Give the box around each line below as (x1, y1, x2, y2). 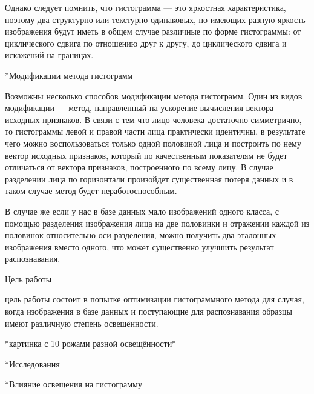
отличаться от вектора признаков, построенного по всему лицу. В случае (5, 161, 273, 173)
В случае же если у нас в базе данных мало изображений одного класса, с (5, 204, 279, 217)
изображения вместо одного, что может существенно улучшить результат (5, 240, 274, 253)
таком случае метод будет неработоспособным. (5, 184, 177, 197)
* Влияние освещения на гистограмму (5, 378, 142, 390)
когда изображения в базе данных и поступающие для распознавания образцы (5, 305, 292, 318)
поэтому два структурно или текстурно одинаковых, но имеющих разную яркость (5, 13, 306, 25)
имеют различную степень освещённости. (5, 316, 159, 329)
